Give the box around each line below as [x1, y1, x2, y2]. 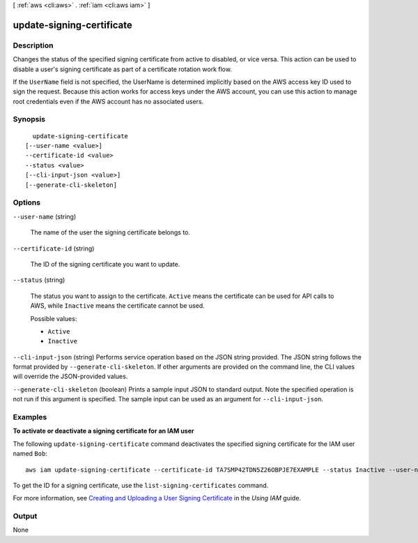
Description [13, 40, 54, 50]
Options [13, 198, 41, 207]
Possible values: [30, 314, 77, 322]
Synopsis [13, 114, 45, 124]
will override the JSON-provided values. [13, 372, 128, 380]
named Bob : [13, 449, 48, 458]
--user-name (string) [13, 212, 77, 221]
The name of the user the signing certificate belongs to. [30, 228, 191, 237]
